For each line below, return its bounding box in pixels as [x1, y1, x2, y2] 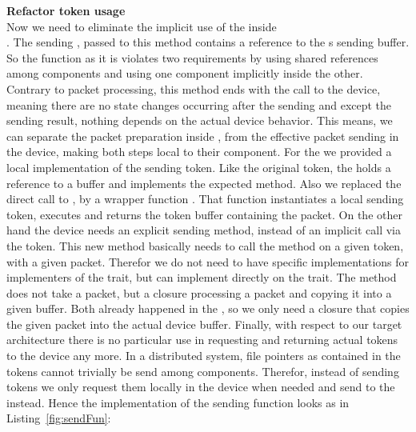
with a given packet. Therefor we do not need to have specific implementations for [6, 253, 410, 270]
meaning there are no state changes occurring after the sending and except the [6, 96, 392, 113]
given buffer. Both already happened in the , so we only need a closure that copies [6, 300, 410, 317]
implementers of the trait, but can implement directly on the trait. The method [6, 269, 397, 286]
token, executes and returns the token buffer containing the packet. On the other [6, 206, 402, 222]
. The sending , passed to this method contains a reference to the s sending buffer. [6, 34, 410, 50]
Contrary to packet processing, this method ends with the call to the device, [6, 80, 381, 97]
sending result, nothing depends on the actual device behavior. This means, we [6, 112, 393, 129]
